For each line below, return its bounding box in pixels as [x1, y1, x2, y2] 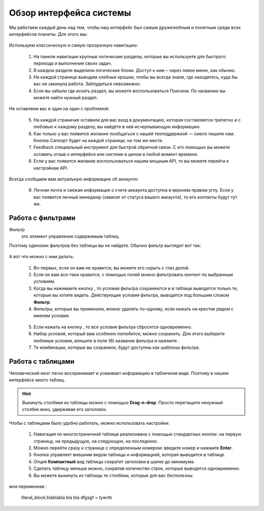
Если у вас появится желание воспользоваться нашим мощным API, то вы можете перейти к [33, 158, 229, 164]
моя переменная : [9, 483, 47, 489]
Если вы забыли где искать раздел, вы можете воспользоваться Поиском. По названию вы [33, 88, 226, 94]
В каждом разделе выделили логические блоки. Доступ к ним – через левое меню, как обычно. [33, 67, 236, 73]
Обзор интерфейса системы [9, 7, 132, 18]
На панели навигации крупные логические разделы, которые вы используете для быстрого [33, 53, 226, 59]
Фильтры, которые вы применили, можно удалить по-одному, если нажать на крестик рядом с [33, 306, 234, 312]
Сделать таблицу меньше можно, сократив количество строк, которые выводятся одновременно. [33, 465, 241, 471]
